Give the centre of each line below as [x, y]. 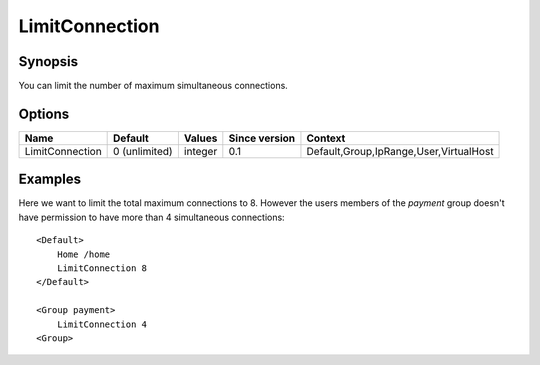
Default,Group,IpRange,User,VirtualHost [400, 151]
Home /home [83, 254]
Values [200, 138]
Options [44, 113]
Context [326, 138]
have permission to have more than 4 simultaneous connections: [151, 217]
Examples [50, 179]
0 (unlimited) [143, 151]
